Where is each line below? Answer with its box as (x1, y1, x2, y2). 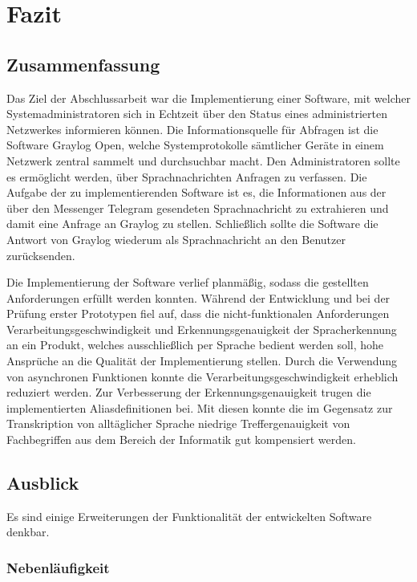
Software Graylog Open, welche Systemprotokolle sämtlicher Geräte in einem (6, 136, 384, 153)
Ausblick (6, 470, 79, 495)
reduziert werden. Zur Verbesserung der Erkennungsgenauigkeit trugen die (6, 384, 371, 401)
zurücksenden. (6, 246, 75, 263)
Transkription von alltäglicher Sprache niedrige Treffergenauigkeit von (6, 415, 350, 432)
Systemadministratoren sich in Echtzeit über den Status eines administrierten (6, 105, 387, 122)
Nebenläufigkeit (6, 557, 110, 577)
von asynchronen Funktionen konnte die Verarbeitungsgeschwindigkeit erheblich (6, 368, 399, 385)
